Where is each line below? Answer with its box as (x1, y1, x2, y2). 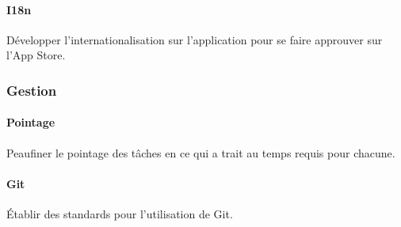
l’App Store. (6, 47, 66, 63)
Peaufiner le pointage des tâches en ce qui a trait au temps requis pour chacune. (6, 144, 395, 161)
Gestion (6, 80, 57, 100)
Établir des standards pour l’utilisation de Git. (6, 206, 233, 222)
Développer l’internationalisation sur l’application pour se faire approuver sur (6, 31, 383, 47)
